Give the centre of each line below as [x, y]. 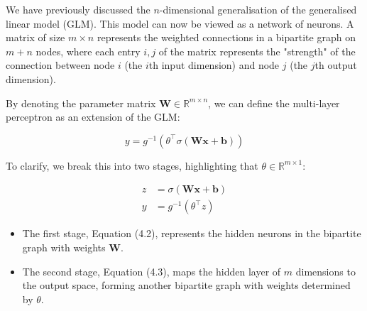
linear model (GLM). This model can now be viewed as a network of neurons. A [180, 23]
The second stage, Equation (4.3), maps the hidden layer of [152, 271]
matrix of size [35, 37]
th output [336, 65]
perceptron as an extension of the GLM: [93, 117]
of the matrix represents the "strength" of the [257, 51]
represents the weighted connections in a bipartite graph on [226, 37]
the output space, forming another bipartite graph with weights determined [186, 285]
